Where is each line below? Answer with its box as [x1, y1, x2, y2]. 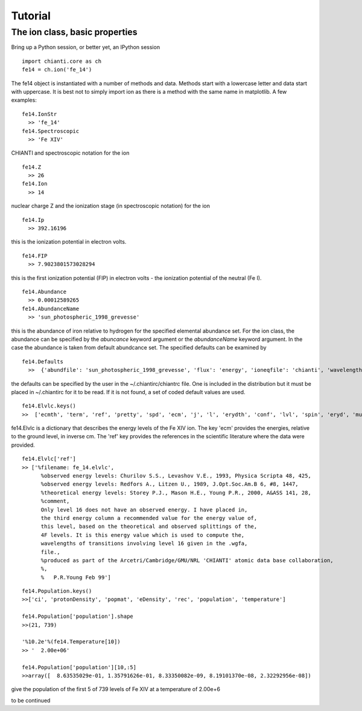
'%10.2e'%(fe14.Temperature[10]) [22, 638, 121, 645]
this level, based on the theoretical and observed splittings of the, [40, 523, 258, 530]
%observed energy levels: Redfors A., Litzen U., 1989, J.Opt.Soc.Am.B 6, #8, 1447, [40, 481, 299, 488]
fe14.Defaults [22, 358, 63, 365]
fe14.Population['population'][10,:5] [22, 664, 137, 670]
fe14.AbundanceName [22, 305, 80, 312]
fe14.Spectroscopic [22, 128, 80, 134]
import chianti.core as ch [22, 57, 102, 65]
